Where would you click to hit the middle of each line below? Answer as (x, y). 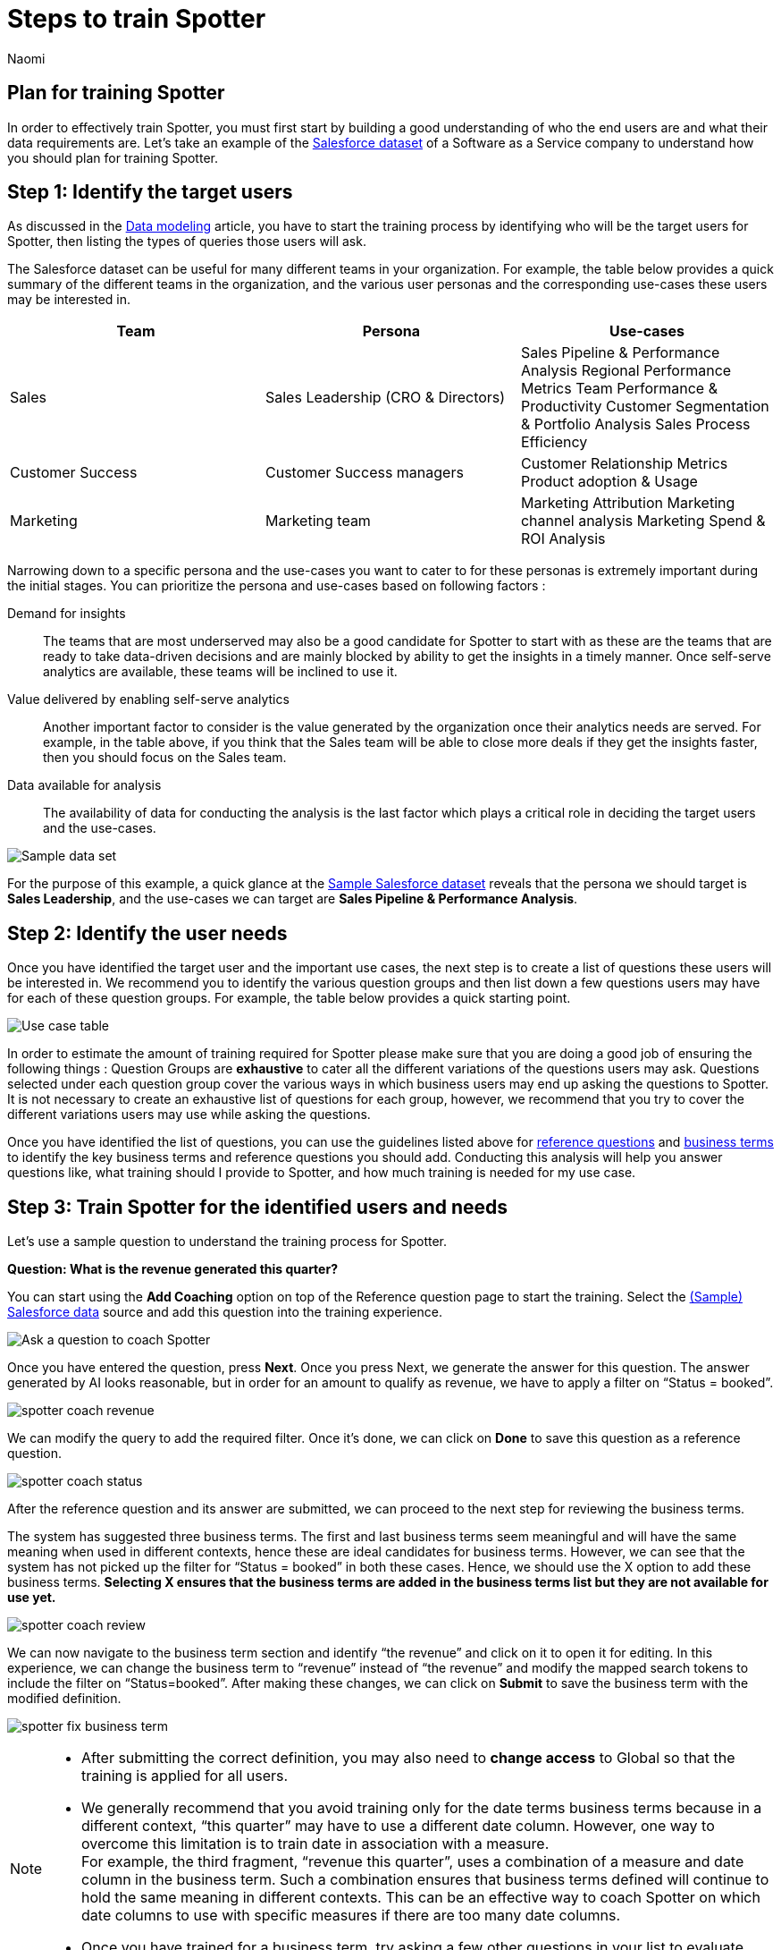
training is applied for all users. (185, 1776)
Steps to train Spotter (137, 19)
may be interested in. (69, 300)
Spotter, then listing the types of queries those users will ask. (187, 242)
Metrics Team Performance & (619, 389)
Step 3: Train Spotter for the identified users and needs (258, 1207)
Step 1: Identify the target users (150, 192)
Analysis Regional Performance (626, 371)
